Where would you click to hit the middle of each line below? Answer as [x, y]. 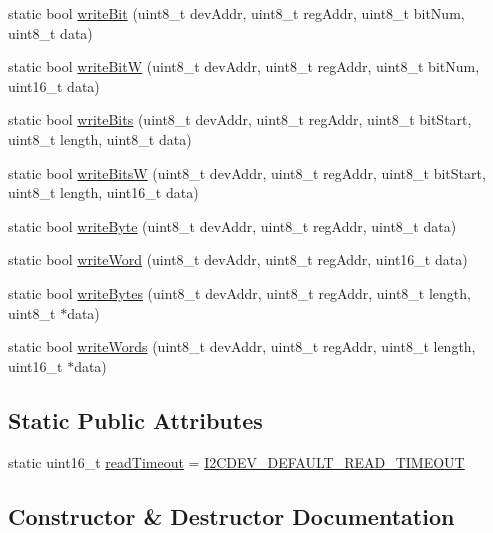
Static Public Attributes [135, 419]
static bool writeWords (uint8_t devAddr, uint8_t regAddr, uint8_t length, [242, 346]
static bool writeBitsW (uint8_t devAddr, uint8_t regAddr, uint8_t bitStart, [247, 172]
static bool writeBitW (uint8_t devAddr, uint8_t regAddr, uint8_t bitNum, [244, 66]
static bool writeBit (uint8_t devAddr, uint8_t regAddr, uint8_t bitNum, [236, 13]
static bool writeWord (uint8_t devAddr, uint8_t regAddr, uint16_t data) [238, 259]
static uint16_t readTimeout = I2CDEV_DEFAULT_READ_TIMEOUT [236, 461]
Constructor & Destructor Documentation [231, 515]
